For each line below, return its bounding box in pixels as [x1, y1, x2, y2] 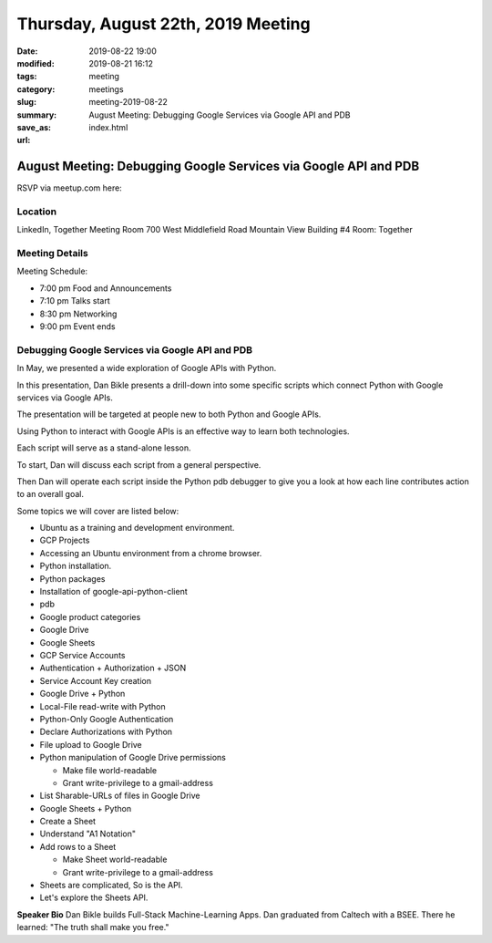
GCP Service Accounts [39, 649, 126, 660]
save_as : [16, 121, 52, 132]
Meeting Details [16, 247, 88, 260]
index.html [88, 121, 128, 132]
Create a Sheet [39, 816, 96, 827]
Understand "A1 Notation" [39, 828, 137, 839]
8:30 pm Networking [39, 308, 118, 319]
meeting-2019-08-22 [88, 97, 169, 108]
